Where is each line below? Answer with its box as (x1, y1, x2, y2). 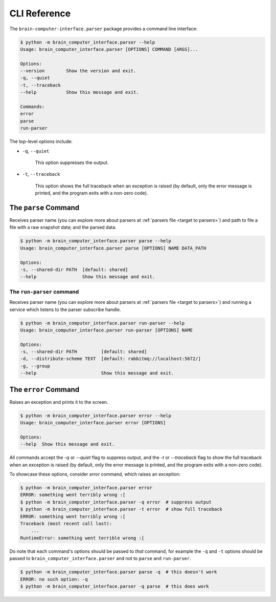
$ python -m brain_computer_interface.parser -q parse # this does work (20, 583, 209, 589)
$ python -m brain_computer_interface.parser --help (20, 39, 155, 45)
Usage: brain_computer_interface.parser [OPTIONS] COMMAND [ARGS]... (20, 46, 198, 52)
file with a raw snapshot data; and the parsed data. (9, 224, 117, 231)
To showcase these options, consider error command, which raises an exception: (9, 471, 181, 478)
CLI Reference (9, 8, 71, 19)
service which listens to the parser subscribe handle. (9, 306, 121, 313)
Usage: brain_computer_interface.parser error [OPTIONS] (20, 420, 166, 426)
